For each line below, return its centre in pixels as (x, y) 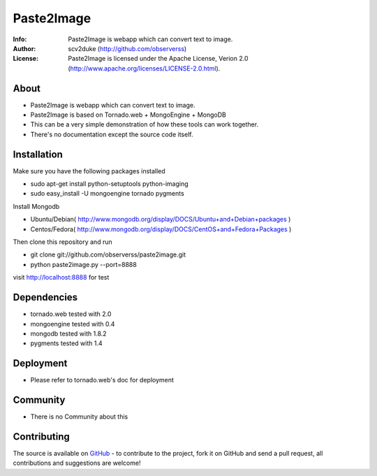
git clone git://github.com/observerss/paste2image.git (108, 254)
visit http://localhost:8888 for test (61, 277)
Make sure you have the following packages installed (89, 171)
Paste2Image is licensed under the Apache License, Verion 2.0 (158, 59)
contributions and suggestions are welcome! (77, 463)
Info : (20, 39)
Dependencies (45, 297)
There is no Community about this (79, 417)
